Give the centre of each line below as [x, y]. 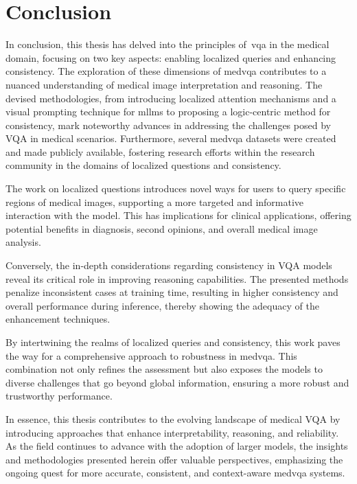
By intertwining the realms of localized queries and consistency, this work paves [173, 342]
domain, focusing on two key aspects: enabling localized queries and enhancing [171, 57]
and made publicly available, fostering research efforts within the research [160, 151]
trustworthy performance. [59, 396]
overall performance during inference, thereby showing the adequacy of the [162, 305]
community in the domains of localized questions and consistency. [143, 165]
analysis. [23, 242]
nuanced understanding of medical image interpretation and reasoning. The [164, 84]
